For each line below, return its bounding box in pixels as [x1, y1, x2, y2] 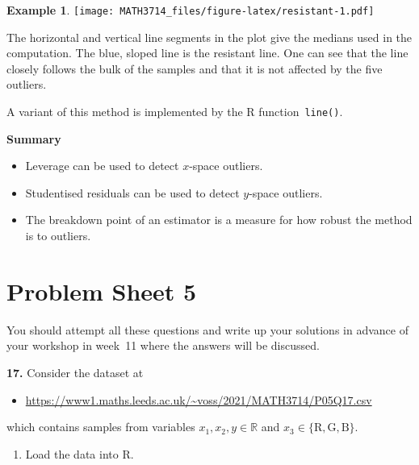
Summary [6, 130, 61, 147]
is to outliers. [25, 227, 91, 244]
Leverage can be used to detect [25, 157, 179, 174]
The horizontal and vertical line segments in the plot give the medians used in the [6, 28, 413, 45]
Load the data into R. [25, 445, 134, 462]
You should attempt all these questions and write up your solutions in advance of [6, 321, 409, 338]
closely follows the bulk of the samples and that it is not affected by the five [6, 60, 383, 77]
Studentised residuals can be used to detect [25, 184, 240, 201]
